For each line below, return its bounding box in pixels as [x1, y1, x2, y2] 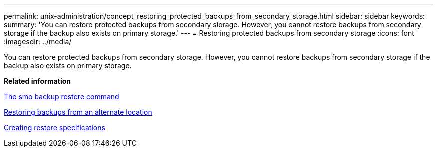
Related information [4, 77, 71, 85]
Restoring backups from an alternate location [4, 108, 152, 116]
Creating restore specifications [4, 123, 105, 132]
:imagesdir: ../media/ [4, 37, 72, 46]
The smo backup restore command [4, 92, 119, 101]
